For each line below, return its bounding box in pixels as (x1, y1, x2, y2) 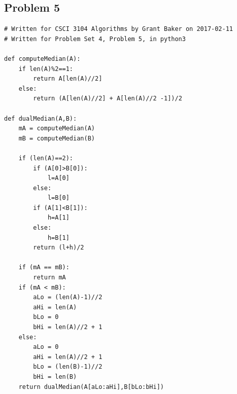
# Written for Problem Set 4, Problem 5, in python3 (4, 35, 186, 43)
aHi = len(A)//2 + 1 (33, 353, 103, 361)
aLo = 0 (33, 343, 59, 351)
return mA (33, 274, 66, 281)
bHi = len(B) (33, 373, 77, 380)
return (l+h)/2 (33, 244, 84, 252)
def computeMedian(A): (4, 55, 81, 62)
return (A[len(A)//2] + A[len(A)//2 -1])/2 (33, 95, 182, 102)
